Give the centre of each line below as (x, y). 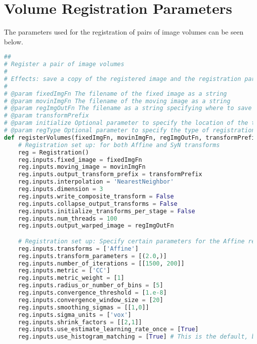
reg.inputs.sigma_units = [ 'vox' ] (75, 315)
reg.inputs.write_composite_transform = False (96, 196)
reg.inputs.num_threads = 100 (68, 218)
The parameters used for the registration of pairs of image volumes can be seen (124, 32)
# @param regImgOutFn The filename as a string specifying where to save (128, 108)
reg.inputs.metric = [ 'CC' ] (64, 271)
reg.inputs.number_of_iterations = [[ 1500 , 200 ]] (101, 263)
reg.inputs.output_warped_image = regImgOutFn (96, 226)
